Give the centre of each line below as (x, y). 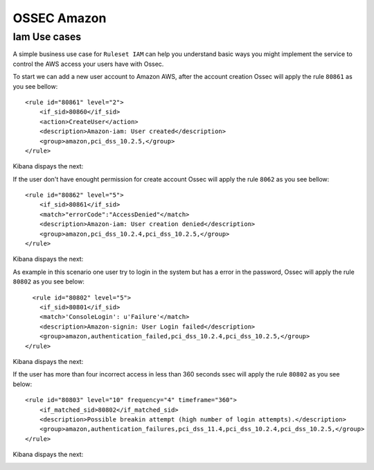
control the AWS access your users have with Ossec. (88, 64)
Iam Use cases (47, 37)
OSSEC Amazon (60, 18)
